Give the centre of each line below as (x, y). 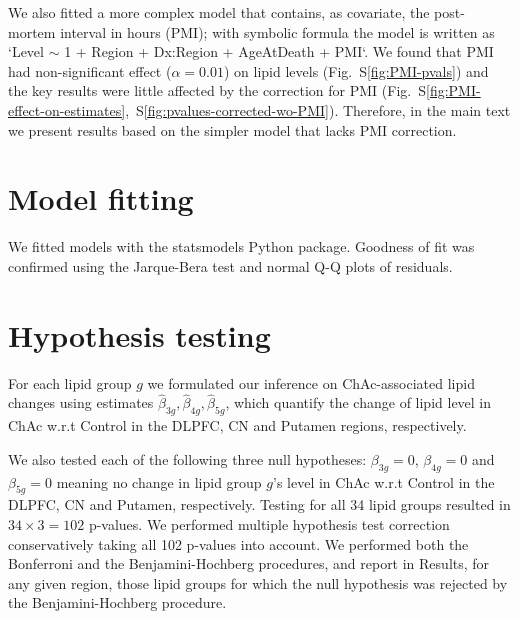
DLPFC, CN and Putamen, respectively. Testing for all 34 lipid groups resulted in (259, 504)
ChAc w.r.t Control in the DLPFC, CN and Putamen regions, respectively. (237, 425)
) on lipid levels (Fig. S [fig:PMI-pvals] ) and (356, 70)
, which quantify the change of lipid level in (358, 402)
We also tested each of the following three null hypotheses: (187, 458)
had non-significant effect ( (90, 70)
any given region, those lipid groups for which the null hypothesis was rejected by (258, 582)
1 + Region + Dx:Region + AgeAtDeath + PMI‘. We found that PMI (279, 51)
